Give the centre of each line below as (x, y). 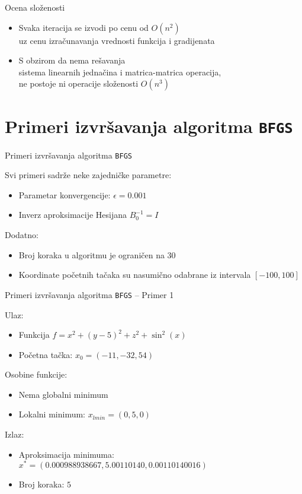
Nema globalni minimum (63, 394)
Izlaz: (15, 434)
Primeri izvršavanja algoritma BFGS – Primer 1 (89, 294)
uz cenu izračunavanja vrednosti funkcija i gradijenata (117, 40)
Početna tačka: (46, 354)
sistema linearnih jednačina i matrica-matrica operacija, (120, 72)
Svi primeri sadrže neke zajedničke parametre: (88, 175)
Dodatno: (22, 235)
